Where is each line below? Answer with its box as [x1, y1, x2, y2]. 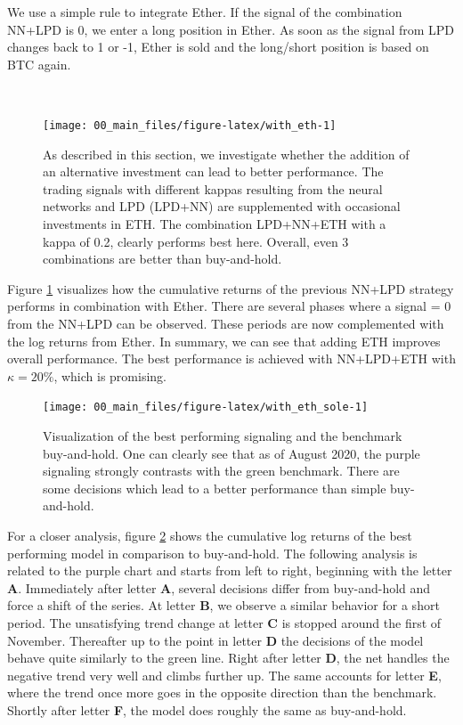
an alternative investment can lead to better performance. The [43, 162, 384, 181]
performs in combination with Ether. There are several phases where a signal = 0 [7, 297, 451, 315]
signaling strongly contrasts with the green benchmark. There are [43, 461, 400, 480]
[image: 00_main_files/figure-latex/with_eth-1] [43, 118, 337, 132]
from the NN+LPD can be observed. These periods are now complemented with [7, 314, 444, 332]
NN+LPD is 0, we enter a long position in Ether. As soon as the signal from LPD [7, 20, 455, 38]
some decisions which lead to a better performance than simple [43, 478, 386, 497]
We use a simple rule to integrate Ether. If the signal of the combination [7, 3, 402, 20]
